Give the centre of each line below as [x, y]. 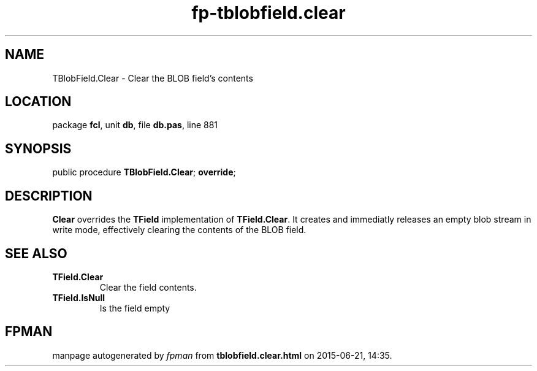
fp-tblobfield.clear [268, 13]
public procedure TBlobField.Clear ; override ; [144, 172]
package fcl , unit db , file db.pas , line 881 [135, 125]
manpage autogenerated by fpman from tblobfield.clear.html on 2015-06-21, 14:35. [222, 355]
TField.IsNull [79, 297]
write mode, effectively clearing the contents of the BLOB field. [179, 230]
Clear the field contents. [148, 287]
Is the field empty [135, 308]
